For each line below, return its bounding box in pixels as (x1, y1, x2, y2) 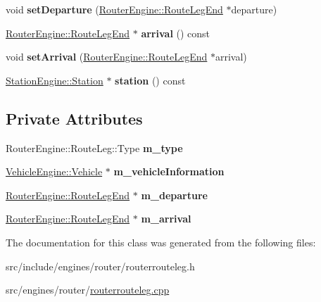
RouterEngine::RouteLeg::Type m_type (6, 140, 183, 155)
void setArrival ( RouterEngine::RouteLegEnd (6, 49, 208, 64)
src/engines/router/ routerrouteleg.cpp (6, 282, 170, 297)
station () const (115, 73, 186, 87)
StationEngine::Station (6, 73, 103, 87)
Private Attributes (6, 107, 143, 129)
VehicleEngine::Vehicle (6, 164, 103, 179)
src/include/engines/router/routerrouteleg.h (6, 258, 195, 273)
